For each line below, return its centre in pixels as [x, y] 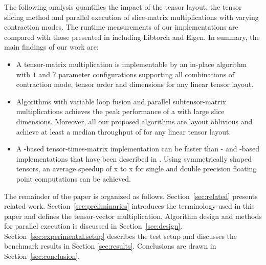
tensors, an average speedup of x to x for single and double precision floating [136, 169]
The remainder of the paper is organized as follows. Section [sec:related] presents [131, 196]
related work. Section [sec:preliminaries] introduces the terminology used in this [129, 206]
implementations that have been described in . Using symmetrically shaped [134, 158]
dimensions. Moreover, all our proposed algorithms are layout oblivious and [134, 121]
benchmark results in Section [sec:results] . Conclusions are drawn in [110, 246]
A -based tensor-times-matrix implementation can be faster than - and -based [138, 149]
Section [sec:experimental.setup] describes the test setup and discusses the [121, 236]
